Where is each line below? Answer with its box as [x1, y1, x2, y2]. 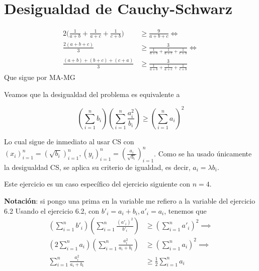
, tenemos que [164, 205, 207, 216]
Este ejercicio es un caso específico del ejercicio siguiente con [4, 178, 191, 189]
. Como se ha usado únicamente [154, 148, 252, 158]
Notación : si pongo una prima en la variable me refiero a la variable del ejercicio [4, 196, 255, 206]
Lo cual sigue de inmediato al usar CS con [4, 136, 134, 146]
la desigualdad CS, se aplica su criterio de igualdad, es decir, [4, 161, 191, 172]
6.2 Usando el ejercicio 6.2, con [4, 205, 100, 216]
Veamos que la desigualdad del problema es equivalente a [4, 88, 180, 99]
